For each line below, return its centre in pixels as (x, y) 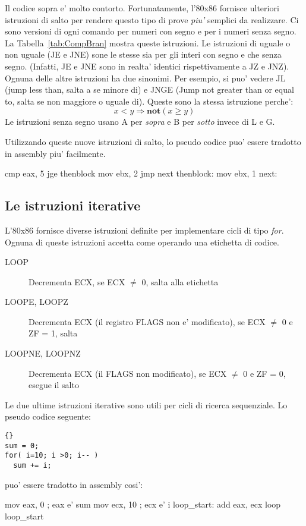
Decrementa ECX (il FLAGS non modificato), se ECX (128, 373)
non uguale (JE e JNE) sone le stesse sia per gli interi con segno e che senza (143, 54)
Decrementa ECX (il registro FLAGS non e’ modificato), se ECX (147, 321)
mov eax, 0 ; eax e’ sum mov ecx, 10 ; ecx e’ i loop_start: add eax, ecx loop (143, 504)
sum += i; (32, 466)
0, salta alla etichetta (180, 281)
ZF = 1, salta (53, 333)
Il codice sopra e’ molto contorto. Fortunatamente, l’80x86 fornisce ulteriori (142, 8)
